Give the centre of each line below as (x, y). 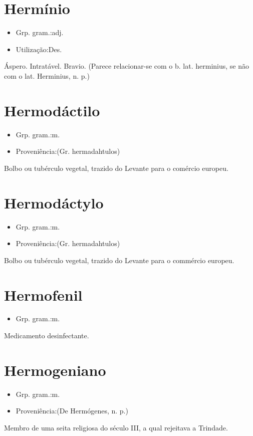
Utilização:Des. (39, 49)
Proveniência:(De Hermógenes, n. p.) (72, 411)
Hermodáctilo (52, 110)
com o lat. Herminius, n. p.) (47, 75)
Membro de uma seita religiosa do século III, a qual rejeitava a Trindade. (116, 427)
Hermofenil (43, 294)
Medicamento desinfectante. (47, 336)
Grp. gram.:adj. (40, 32)
